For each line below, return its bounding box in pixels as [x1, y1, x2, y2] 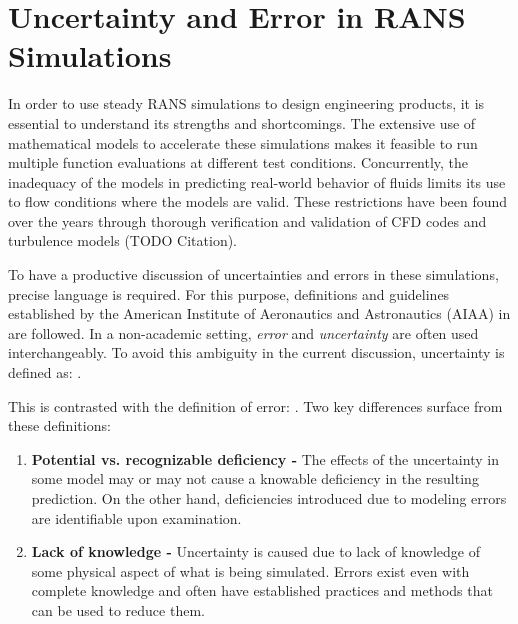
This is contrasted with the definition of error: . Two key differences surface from [8, 395, 503, 416]
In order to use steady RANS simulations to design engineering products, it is [8, 93, 485, 114]
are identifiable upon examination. [31, 507, 242, 528]
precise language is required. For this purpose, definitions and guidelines [8, 283, 450, 304]
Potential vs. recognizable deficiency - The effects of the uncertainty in [31, 448, 499, 469]
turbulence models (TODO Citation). [8, 230, 237, 251]
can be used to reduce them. [31, 599, 205, 620]
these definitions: [8, 415, 111, 436]
